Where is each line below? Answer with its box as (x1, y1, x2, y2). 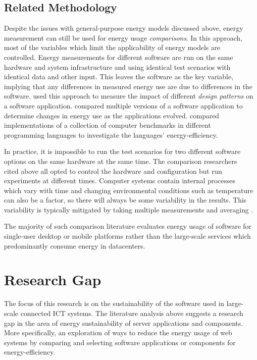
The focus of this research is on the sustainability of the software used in (4, 298, 224, 309)
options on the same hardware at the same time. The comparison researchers (4, 155, 237, 166)
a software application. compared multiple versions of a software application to (4, 100, 243, 110)
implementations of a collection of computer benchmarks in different (4, 120, 211, 130)
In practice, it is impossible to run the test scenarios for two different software (4, 146, 241, 156)
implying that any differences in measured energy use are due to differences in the (4, 81, 253, 91)
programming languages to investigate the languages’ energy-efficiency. (4, 129, 218, 140)
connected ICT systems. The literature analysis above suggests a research (20, 308, 244, 318)
